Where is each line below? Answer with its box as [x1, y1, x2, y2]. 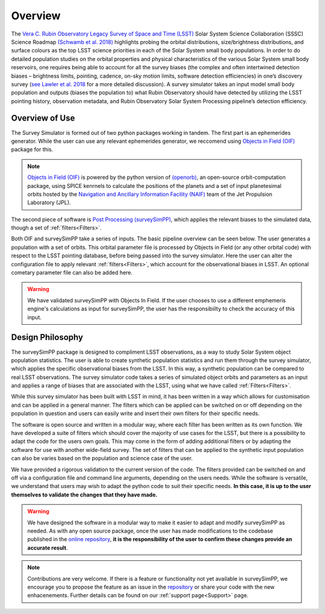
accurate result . [27, 544, 69, 551]
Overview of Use [11, 113, 75, 124]
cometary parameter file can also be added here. [11, 269, 132, 277]
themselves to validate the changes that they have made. [11, 491, 158, 498]
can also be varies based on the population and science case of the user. [11, 455, 193, 462]
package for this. [11, 146, 54, 153]
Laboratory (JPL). [27, 199, 72, 206]
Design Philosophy [11, 332, 84, 343]
